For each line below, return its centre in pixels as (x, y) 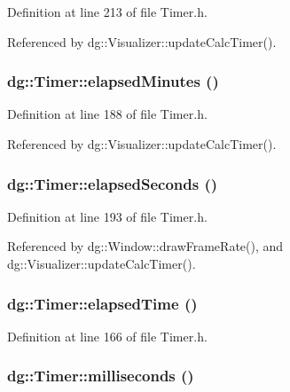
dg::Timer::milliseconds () (101, 376)
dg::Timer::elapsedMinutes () (113, 81)
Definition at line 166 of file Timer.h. (107, 336)
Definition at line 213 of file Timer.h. (107, 12)
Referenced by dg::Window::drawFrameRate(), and (145, 246)
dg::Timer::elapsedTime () (102, 303)
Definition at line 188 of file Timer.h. (107, 114)
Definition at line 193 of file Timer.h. (107, 216)
